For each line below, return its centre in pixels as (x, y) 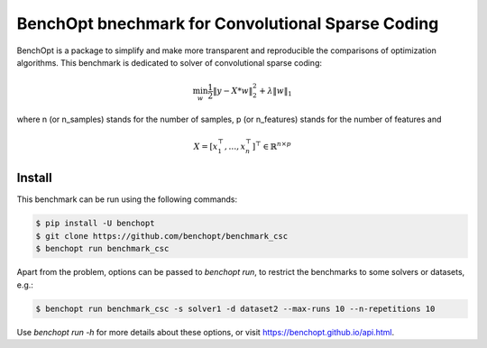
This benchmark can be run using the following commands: (127, 199)
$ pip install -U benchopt (95, 224)
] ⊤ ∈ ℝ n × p (272, 146)
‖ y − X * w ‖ (233, 91)
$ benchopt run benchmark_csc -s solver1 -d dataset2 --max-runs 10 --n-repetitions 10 (235, 308)
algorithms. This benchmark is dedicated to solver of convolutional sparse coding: (169, 62)
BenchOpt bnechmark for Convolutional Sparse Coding (228, 23)
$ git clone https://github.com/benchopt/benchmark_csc (162, 236)
